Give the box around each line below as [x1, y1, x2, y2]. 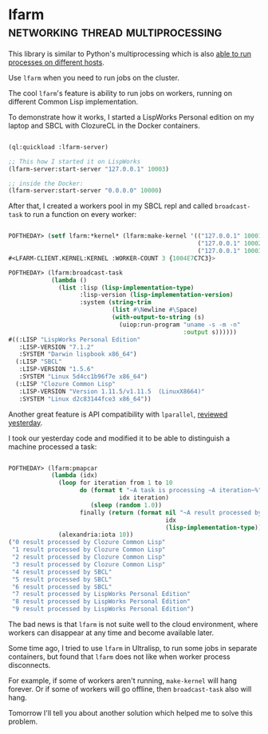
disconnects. [8, 661, 51, 670]
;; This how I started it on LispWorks [8, 157, 141, 165]
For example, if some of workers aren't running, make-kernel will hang [8, 676, 238, 685]
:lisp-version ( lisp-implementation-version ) [79, 291, 234, 299]
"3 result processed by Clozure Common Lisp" [11, 560, 166, 568]
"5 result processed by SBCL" [11, 575, 112, 583]
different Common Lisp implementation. [8, 97, 139, 106]
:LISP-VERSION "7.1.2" [18, 343, 94, 351]
